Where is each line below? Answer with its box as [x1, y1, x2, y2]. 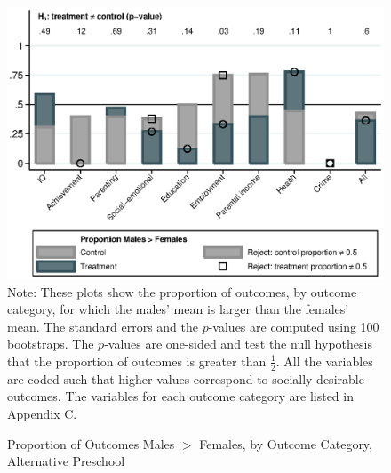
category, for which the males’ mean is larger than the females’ [7, 300, 349, 318]
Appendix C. [7, 404, 77, 422]
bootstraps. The [7, 334, 94, 353]
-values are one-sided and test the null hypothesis [104, 334, 372, 353]
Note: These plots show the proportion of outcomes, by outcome [7, 282, 357, 301]
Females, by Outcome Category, [199, 434, 372, 453]
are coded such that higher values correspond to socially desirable [7, 369, 364, 388]
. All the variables [275, 351, 373, 370]
